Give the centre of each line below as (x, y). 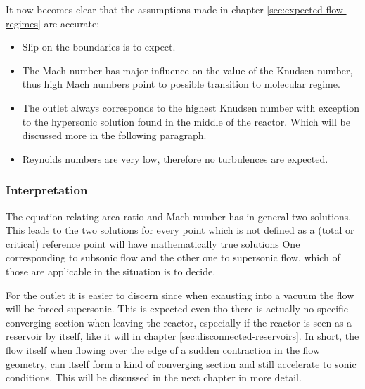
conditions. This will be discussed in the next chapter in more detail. (154, 377)
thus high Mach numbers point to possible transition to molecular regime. (181, 84)
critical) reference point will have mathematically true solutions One (153, 243)
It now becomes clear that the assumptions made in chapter (135, 9)
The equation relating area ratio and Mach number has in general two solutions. (179, 216)
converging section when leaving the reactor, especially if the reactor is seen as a (179, 322)
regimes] (23, 23)
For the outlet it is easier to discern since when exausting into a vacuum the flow (180, 295)
